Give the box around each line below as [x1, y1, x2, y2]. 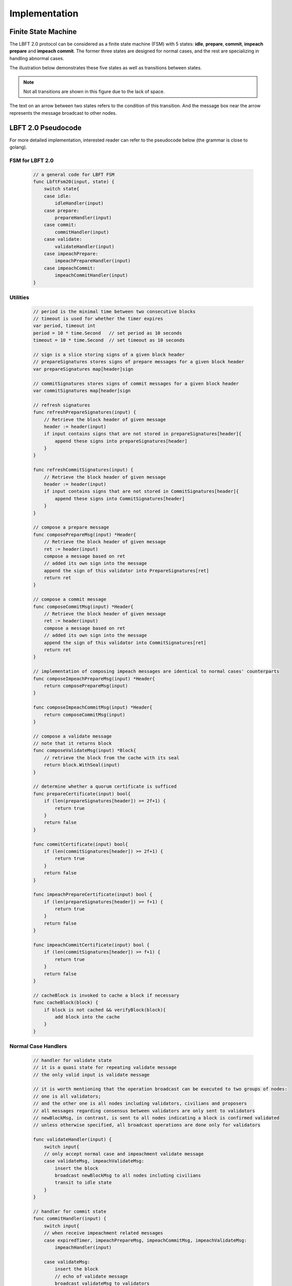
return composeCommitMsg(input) [44, 711, 126, 718]
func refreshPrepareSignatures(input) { [33, 409, 136, 415]
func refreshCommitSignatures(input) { [33, 467, 133, 473]
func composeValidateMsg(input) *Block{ [33, 747, 136, 754]
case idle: [44, 193, 71, 199]
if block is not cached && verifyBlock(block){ [44, 1007, 166, 1013]
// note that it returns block [33, 741, 112, 746]
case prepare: [44, 207, 80, 213]
